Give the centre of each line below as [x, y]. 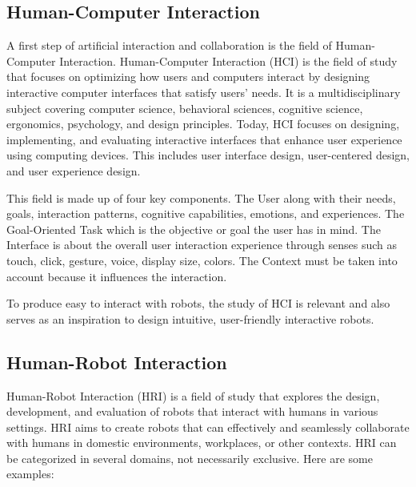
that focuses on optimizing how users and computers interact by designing [188, 76]
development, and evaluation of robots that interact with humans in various [192, 411]
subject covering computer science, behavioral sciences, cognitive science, [185, 108]
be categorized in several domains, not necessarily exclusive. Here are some [190, 458]
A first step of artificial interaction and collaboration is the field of [169, 45]
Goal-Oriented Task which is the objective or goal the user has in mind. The [194, 229]
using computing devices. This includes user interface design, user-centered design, [208, 155]
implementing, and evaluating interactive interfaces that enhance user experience [204, 139]
